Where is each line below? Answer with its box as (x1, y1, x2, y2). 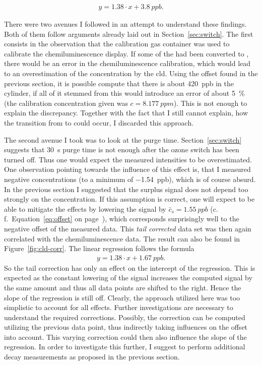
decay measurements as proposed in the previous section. (4, 351, 180, 362)
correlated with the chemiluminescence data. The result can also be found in (4, 233, 240, 244)
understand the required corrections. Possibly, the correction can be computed (4, 312, 245, 322)
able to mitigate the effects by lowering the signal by (4, 203, 166, 214)
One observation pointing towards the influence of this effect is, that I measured (4, 164, 251, 174)
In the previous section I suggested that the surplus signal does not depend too (4, 184, 248, 194)
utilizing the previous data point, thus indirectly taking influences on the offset (4, 322, 248, 332)
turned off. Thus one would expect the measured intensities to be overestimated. (4, 154, 252, 164)
